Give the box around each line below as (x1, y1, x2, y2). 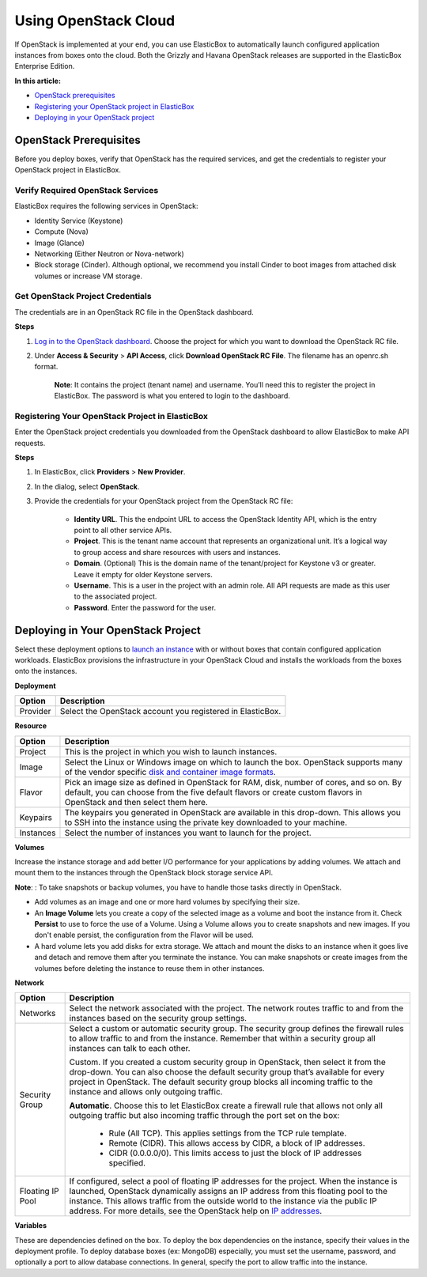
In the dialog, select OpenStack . (34, 482, 140, 491)
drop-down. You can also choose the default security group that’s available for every (69, 1067, 385, 1078)
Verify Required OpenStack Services (14, 184, 159, 195)
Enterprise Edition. (14, 62, 75, 71)
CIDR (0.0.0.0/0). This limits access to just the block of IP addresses (108, 1147, 362, 1158)
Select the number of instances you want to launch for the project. (64, 827, 312, 838)
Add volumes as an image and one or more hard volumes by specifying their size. (34, 897, 300, 907)
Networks (19, 1008, 56, 1019)
